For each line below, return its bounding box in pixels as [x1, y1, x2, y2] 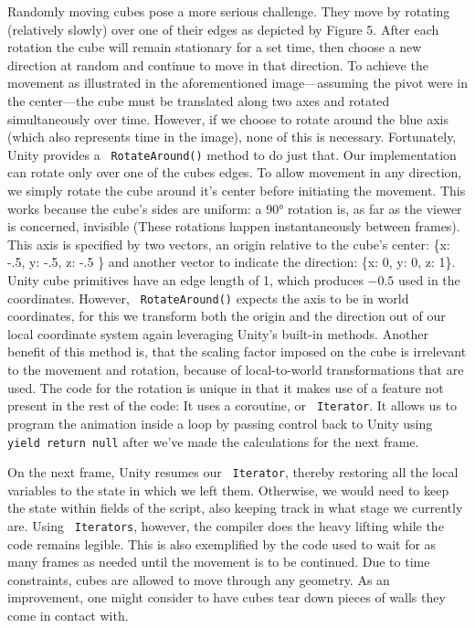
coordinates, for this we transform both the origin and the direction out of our [7, 306, 446, 325]
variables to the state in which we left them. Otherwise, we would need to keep [7, 480, 449, 499]
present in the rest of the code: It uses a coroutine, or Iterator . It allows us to [7, 396, 458, 415]
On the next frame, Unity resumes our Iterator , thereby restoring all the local [7, 463, 459, 482]
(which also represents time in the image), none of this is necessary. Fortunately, [7, 127, 457, 146]
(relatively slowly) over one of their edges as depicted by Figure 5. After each [7, 19, 439, 38]
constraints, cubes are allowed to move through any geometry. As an [7, 569, 390, 589]
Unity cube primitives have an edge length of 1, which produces [7, 270, 364, 289]
